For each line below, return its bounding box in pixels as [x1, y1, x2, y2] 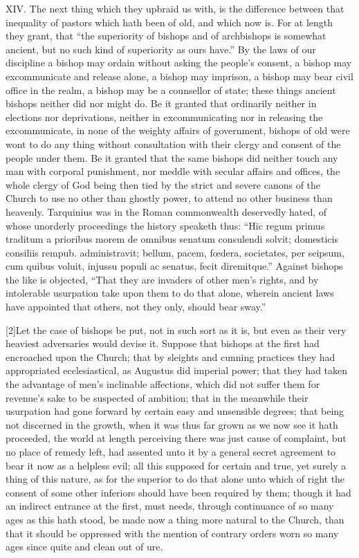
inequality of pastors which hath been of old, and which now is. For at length [6, 15, 333, 29]
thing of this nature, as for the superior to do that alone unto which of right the [6, 472, 345, 486]
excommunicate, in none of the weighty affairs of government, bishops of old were [6, 123, 350, 138]
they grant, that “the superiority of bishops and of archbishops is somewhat [6, 28, 326, 43]
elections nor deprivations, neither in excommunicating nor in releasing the [6, 109, 323, 124]
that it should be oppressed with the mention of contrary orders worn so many [6, 526, 339, 540]
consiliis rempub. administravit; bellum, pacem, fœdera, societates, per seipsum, [6, 245, 344, 259]
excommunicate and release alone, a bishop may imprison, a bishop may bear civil [6, 68, 353, 83]
